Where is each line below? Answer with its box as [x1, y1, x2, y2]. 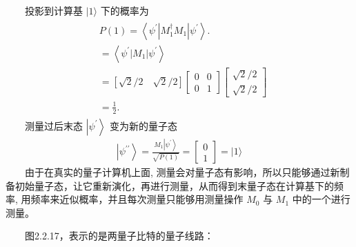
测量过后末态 [25, 118, 83, 132]
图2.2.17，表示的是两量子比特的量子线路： [25, 228, 214, 243]
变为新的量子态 [109, 118, 177, 132]
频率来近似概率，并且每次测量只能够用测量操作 [30, 192, 244, 206]
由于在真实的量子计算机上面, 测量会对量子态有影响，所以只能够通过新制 [25, 165, 350, 179]
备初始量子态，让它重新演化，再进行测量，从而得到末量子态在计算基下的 [6, 178, 334, 192]
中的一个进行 [292, 192, 350, 206]
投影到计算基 [25, 3, 83, 17]
